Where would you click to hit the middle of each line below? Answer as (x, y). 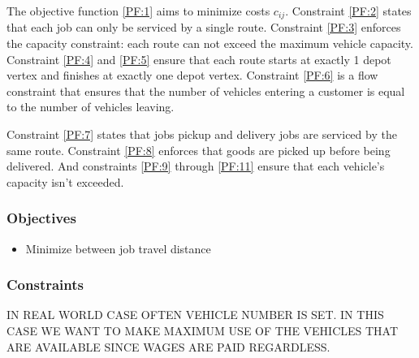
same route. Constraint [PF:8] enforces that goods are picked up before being (199, 150)
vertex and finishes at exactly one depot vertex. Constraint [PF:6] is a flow (192, 75)
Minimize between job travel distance (118, 248)
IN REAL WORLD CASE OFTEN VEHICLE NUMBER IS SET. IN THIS (195, 315)
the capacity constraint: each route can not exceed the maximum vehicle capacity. (210, 43)
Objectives (41, 218)
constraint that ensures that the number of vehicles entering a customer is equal (206, 91)
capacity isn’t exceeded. (65, 181)
